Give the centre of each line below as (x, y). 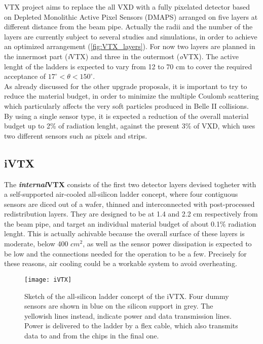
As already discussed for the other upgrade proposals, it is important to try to (126, 86)
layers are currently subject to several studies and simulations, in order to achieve (131, 36)
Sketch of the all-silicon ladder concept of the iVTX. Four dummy (127, 296)
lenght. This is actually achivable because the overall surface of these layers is (124, 233)
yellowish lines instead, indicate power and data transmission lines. (128, 315)
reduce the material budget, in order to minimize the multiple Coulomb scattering (131, 96)
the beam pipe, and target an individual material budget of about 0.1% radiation (130, 223)
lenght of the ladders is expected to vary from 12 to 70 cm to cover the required (128, 66)
